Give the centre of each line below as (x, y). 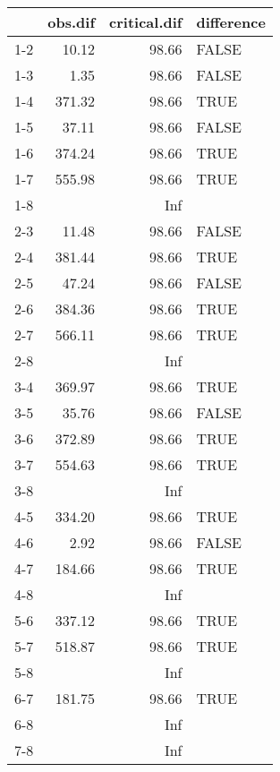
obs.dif (72, 22)
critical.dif (146, 22)
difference (231, 22)
